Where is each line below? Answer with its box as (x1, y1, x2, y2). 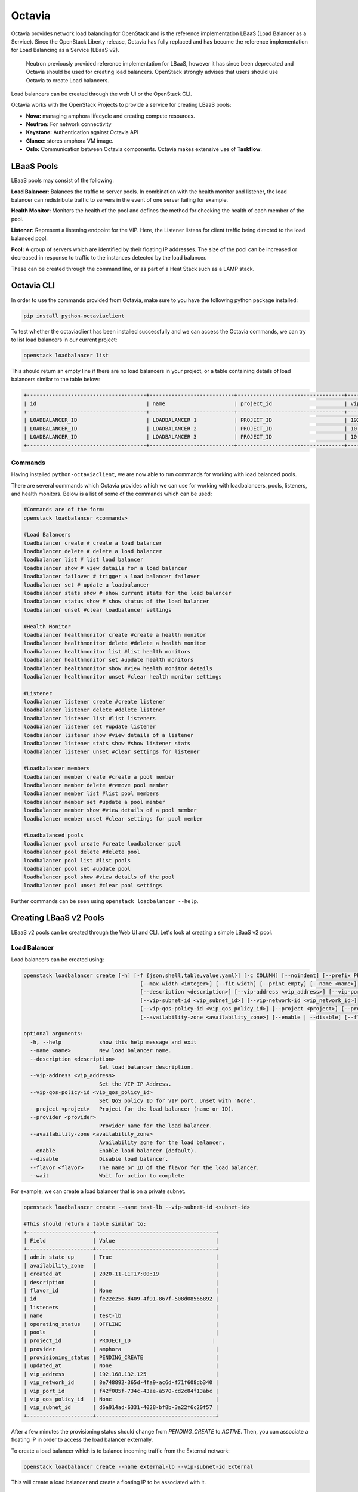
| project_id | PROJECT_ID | (23, 1337, 216, 1344)
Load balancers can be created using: (11, 955, 104, 963)
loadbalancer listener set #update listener (23, 723, 156, 730)
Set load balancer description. (98, 1064, 194, 1071)
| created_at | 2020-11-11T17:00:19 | (23, 1271, 219, 1277)
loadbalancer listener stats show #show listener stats (23, 740, 191, 747)
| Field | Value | (23, 1237, 219, 1244)
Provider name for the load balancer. (98, 1122, 213, 1129)
